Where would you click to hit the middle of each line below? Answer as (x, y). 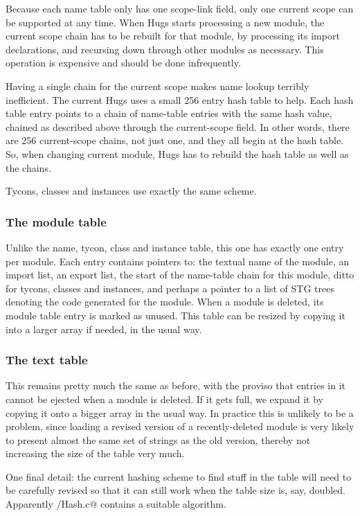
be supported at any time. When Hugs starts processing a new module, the (165, 22)
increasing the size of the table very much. (95, 453)
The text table (47, 360)
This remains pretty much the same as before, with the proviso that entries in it (176, 385)
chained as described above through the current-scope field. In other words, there (178, 126)
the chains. (28, 167)
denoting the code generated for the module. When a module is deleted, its (165, 302)
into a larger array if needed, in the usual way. (104, 329)
